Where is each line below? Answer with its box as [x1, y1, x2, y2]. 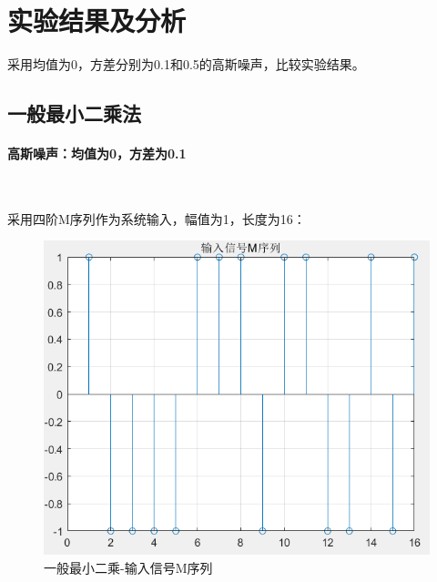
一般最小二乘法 [7, 99, 141, 128]
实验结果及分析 [7, 2, 187, 39]
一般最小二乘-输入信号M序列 [44, 557, 213, 577]
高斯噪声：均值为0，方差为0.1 [7, 144, 187, 163]
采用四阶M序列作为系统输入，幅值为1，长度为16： [7, 209, 306, 228]
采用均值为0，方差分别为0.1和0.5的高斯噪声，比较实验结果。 [7, 55, 365, 74]
